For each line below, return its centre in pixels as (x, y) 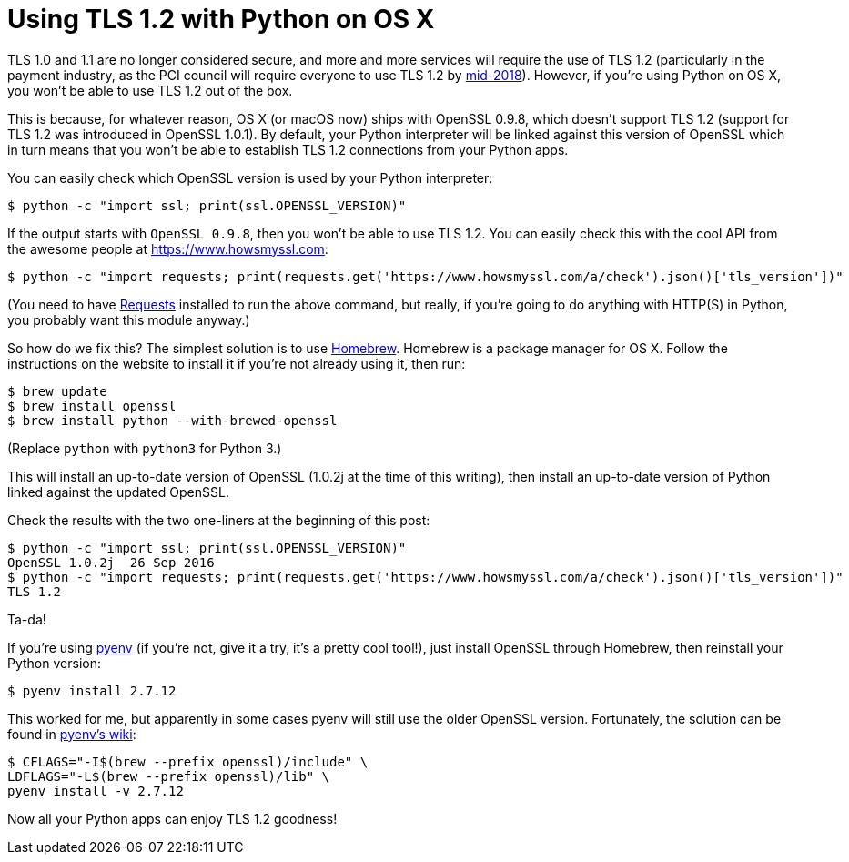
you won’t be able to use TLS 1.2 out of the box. (150, 90)
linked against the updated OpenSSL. (118, 492)
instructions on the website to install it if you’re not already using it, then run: (237, 363)
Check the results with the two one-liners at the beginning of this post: (219, 520)
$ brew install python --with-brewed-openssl (172, 420)
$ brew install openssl (92, 406)
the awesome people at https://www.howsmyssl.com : (168, 248)
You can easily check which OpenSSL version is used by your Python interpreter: (250, 177)
